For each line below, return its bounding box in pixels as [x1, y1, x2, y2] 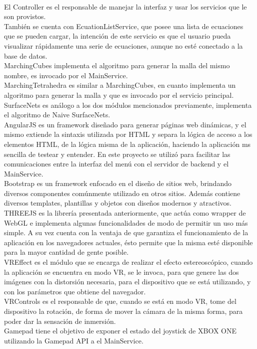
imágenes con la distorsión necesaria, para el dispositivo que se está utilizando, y [4, 276, 251, 287]
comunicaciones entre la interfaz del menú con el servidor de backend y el [4, 158, 229, 169]
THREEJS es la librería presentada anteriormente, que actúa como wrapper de [4, 208, 246, 218]
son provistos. [4, 11, 46, 22]
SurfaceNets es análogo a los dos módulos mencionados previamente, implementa [4, 99, 252, 110]
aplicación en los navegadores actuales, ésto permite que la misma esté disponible [4, 237, 253, 247]
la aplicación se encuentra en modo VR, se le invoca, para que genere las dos [4, 266, 239, 277]
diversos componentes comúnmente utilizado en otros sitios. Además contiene [4, 188, 240, 198]
